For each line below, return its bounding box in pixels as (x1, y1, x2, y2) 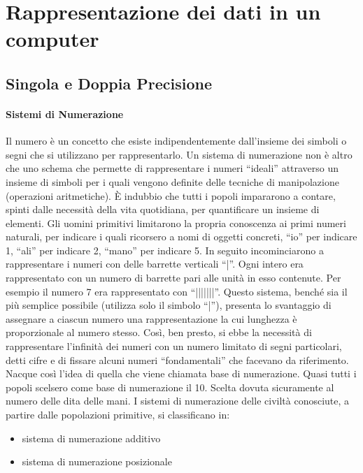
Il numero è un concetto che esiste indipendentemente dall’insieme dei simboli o (6, 133, 347, 148)
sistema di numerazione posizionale (22, 454, 172, 469)
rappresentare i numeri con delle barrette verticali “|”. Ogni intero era (6, 256, 304, 271)
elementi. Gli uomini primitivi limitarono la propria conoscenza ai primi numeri (6, 215, 346, 230)
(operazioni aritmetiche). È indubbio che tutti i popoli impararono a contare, (6, 188, 336, 203)
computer (6, 24, 99, 53)
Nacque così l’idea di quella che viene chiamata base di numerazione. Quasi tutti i (6, 366, 357, 381)
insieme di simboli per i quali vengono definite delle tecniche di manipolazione (6, 174, 339, 189)
